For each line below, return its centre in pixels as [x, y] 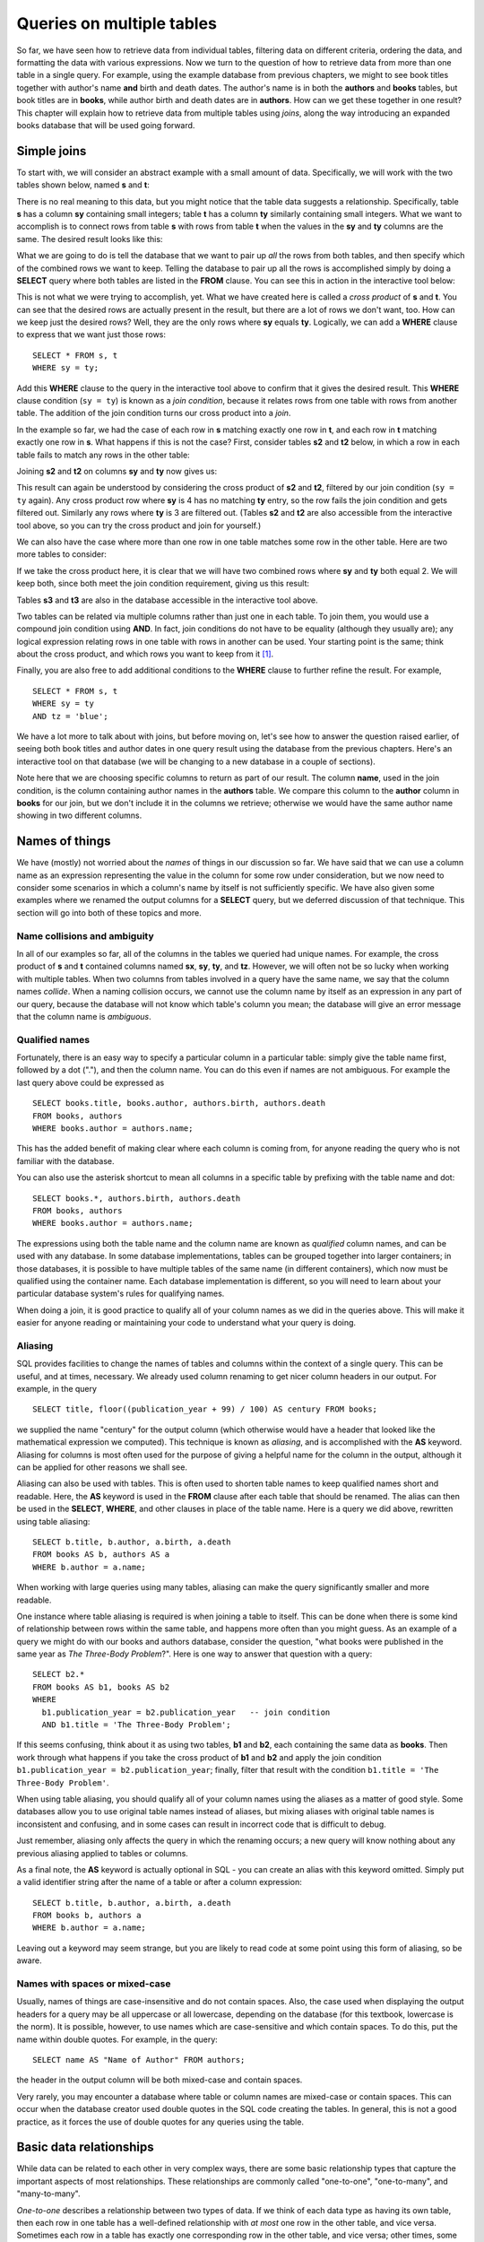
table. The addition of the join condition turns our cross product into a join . [154, 413]
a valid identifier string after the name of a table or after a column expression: [159, 1882]
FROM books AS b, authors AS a [101, 1555]
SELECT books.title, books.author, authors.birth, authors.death [179, 1104]
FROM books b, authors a [87, 1916]
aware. [29, 1960]
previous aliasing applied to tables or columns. [102, 1853]
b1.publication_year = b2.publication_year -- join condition [186, 1712]
